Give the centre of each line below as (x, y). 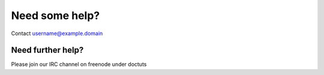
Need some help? (55, 15)
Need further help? (47, 50)
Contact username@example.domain (57, 33)
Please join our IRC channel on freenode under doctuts (79, 64)
